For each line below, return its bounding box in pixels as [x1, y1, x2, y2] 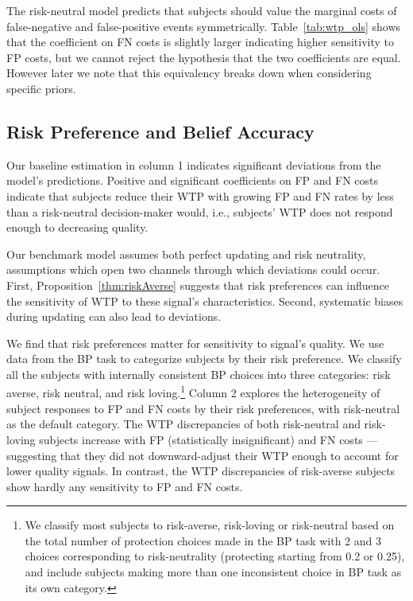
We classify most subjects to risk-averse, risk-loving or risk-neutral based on [25, 517, 395, 533]
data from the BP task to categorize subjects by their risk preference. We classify [6, 350, 402, 367]
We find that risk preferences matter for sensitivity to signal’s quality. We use [6, 334, 384, 351]
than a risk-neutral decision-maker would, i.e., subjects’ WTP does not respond [6, 203, 393, 220]
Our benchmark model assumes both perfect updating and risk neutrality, [6, 245, 366, 262]
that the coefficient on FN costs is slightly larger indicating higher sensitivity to [6, 33, 395, 50]
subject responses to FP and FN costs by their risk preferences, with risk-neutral [6, 400, 400, 416]
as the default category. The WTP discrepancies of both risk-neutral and [6, 416, 361, 432]
